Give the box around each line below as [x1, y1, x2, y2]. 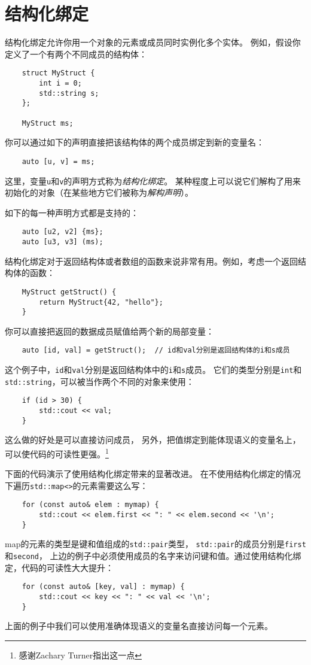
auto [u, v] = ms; [22, 157, 95, 166]
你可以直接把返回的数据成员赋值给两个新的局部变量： [5, 324, 214, 337]
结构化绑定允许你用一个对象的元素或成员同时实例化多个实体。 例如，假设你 [5, 36, 301, 48]
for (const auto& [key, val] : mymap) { [22, 582, 185, 591]
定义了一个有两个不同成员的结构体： [5, 47, 147, 60]
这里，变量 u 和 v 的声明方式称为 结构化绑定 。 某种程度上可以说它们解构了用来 [5, 174, 301, 187]
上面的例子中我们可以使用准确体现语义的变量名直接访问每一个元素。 [5, 620, 273, 632]
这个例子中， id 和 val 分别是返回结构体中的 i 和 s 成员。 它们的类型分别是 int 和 [5, 363, 302, 376]
